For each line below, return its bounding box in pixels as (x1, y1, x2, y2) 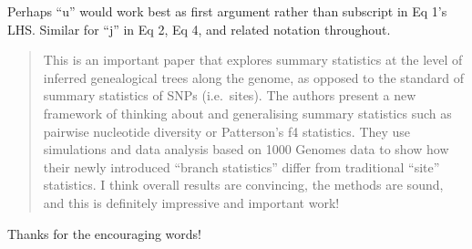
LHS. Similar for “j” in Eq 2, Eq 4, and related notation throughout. (7, 19, 391, 38)
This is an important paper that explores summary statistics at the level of (43, 50, 463, 69)
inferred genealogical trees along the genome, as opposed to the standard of (43, 67, 465, 87)
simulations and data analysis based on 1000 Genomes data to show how (43, 140, 449, 159)
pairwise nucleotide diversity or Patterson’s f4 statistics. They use (43, 121, 411, 140)
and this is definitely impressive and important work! (43, 192, 340, 212)
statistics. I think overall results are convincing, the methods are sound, (43, 175, 444, 194)
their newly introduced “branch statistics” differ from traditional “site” (43, 157, 440, 176)
